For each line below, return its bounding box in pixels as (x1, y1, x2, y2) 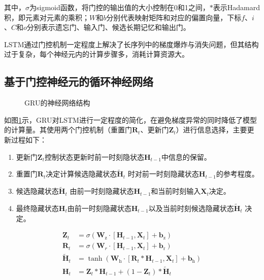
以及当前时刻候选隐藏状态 (148, 202, 234, 213)
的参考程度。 (216, 168, 259, 179)
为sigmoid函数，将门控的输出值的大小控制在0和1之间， (29, 2, 210, 12)
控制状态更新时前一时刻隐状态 (44, 151, 144, 162)
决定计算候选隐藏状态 (46, 168, 117, 179)
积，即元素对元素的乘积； (4, 12, 89, 22)
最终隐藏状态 (16, 202, 59, 213)
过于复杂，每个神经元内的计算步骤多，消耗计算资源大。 (4, 49, 189, 59)
